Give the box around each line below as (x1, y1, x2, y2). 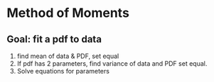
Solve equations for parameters (16, 67, 109, 75)
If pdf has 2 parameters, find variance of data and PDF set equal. (16, 59, 208, 68)
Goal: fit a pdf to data (6, 33, 102, 45)
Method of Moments (6, 5, 129, 21)
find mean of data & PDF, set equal (16, 52, 119, 60)
